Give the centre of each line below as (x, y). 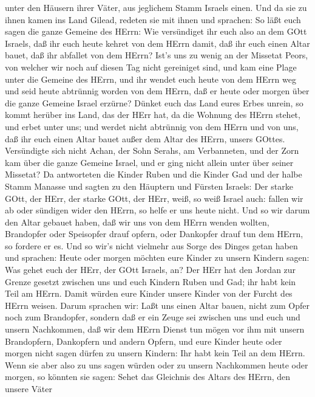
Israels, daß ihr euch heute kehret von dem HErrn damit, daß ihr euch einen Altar (157, 43)
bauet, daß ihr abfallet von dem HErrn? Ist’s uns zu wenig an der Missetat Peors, (157, 55)
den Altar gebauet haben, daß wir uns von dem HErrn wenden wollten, (137, 222)
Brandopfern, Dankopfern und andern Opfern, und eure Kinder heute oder (144, 341)
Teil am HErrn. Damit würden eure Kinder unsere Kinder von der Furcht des (149, 293)
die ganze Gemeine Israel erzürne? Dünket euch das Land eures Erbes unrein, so (154, 102)
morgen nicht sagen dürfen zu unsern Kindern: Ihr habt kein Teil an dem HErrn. (155, 353)
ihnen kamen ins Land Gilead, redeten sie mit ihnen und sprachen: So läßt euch (153, 19)
